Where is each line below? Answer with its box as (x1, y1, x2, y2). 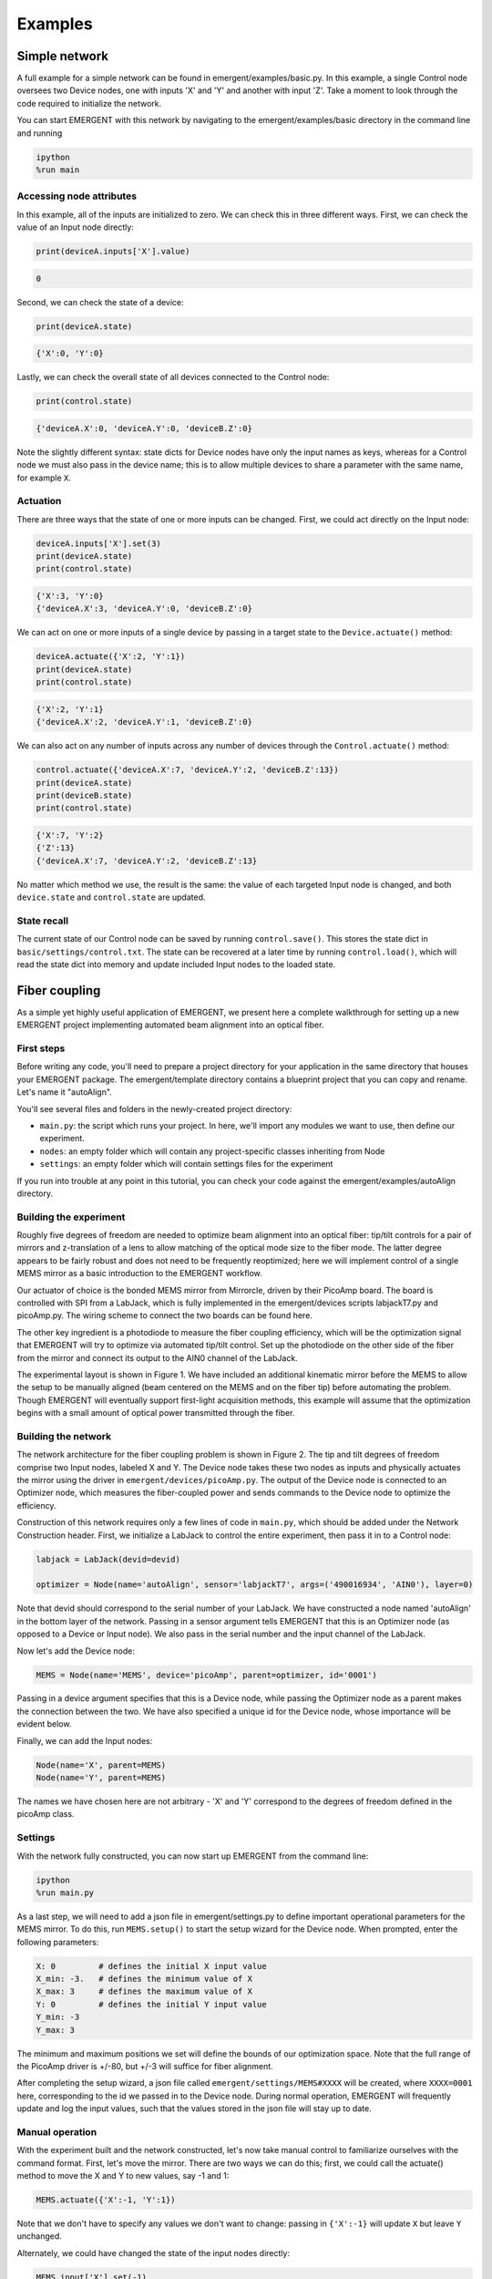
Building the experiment (16, 1211, 126, 1223)
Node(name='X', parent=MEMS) (36, 1759, 167, 1770)
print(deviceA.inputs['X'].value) (36, 246, 190, 257)
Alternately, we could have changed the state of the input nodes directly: (16, 2247, 291, 2258)
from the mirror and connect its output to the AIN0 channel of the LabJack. (16, 1352, 298, 1363)
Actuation (16, 495, 62, 508)
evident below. (16, 1718, 72, 1729)
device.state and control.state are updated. (16, 892, 206, 902)
